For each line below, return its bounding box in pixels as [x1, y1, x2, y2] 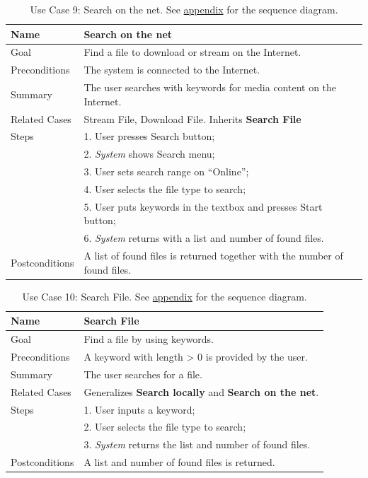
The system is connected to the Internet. [84, 62, 260, 77]
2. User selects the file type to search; [84, 419, 246, 434]
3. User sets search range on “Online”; [84, 164, 249, 179]
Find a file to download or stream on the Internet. [84, 45, 301, 59]
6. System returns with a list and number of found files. [84, 231, 324, 245]
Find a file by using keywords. [84, 332, 214, 346]
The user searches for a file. [84, 366, 202, 381]
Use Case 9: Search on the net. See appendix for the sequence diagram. [30, 2, 338, 16]
